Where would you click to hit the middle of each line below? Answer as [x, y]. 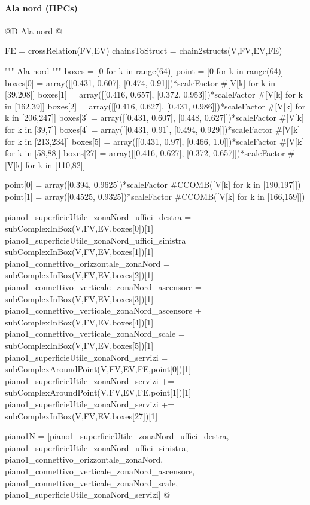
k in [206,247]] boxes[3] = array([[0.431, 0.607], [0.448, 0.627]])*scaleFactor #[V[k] [154, 118]
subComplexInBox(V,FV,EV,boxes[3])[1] [79, 298]
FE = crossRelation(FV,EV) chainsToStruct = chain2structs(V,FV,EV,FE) [144, 51]
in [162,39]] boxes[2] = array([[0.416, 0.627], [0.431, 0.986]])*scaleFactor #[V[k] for [155, 106]
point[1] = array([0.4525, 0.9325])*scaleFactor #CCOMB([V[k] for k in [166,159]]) [155, 196]
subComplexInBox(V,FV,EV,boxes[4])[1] [79, 322]
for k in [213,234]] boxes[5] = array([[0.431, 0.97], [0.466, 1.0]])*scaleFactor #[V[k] [155, 141]
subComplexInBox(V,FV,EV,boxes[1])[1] [79, 252]
